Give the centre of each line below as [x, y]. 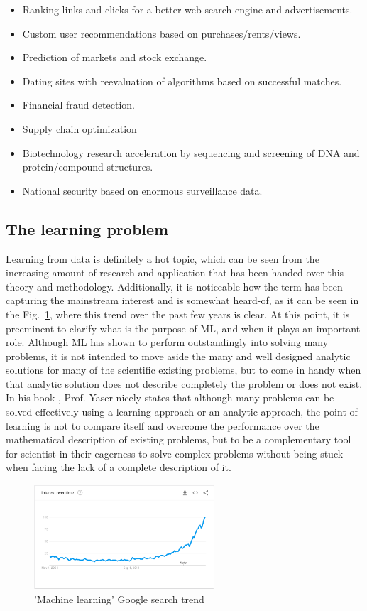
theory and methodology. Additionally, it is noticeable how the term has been [174, 286]
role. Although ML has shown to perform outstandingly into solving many [167, 342]
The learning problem [87, 228]
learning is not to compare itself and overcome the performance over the [163, 425]
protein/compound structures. [88, 167]
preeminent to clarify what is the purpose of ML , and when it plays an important [183, 328]
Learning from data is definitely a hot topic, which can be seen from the [163, 258]
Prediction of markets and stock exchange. [115, 57]
